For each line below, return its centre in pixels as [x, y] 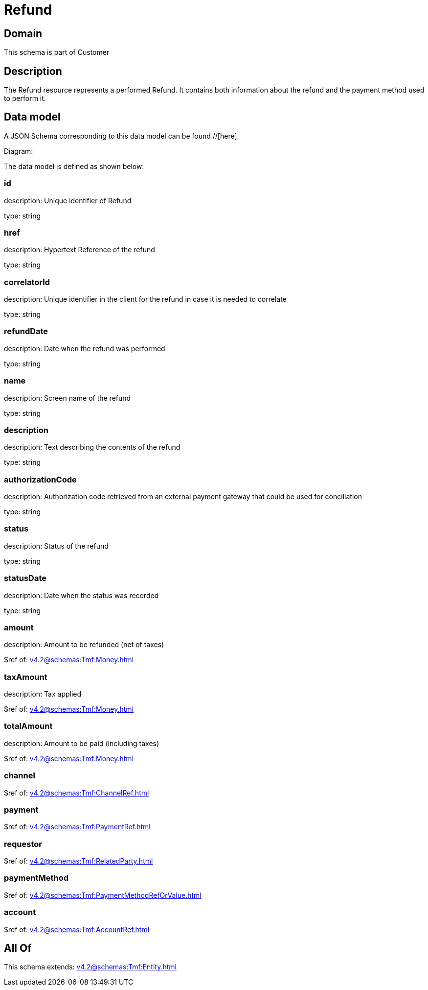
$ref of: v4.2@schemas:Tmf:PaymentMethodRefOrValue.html [103, 895]
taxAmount [26, 677]
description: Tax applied [43, 694]
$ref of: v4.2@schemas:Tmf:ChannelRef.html [77, 793]
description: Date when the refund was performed [85, 348]
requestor [23, 844]
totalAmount [28, 726]
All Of [18, 948]
